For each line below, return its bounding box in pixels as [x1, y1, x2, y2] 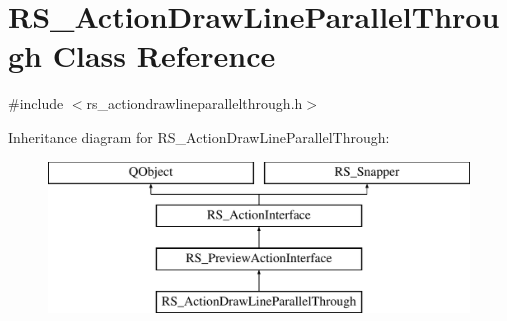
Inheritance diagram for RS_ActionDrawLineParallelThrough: [8, 126, 390, 147]
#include [8, 93, 64, 114]
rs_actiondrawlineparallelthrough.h [86, 93, 303, 114]
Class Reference [52, 35, 276, 76]
